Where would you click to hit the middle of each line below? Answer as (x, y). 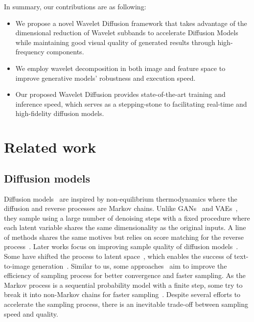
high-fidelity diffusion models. (60, 113)
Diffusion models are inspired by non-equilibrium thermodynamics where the (121, 198)
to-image (17, 265)
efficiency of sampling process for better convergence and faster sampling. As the (125, 275)
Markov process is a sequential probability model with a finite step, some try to (123, 285)
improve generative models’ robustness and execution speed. (105, 78)
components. (65, 52)
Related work (50, 147)
